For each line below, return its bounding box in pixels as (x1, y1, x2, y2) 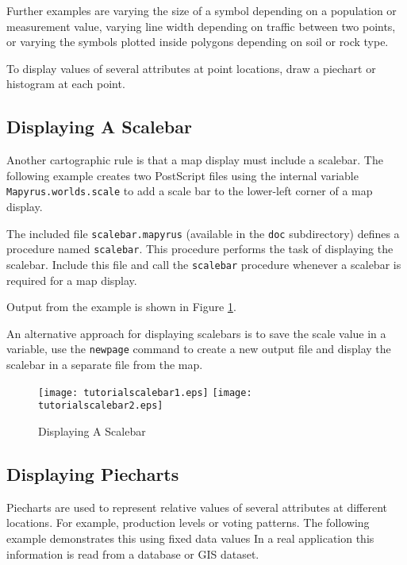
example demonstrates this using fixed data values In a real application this (6, 529, 374, 546)
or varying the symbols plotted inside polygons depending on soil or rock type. (6, 33, 389, 50)
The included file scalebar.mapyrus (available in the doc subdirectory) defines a (6, 225, 400, 241)
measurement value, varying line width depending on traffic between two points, (6, 17, 396, 34)
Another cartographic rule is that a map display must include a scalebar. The (6, 152, 383, 168)
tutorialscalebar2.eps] (38, 400, 163, 412)
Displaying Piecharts (6, 461, 179, 486)
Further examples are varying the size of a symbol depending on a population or (6, 2, 397, 18)
